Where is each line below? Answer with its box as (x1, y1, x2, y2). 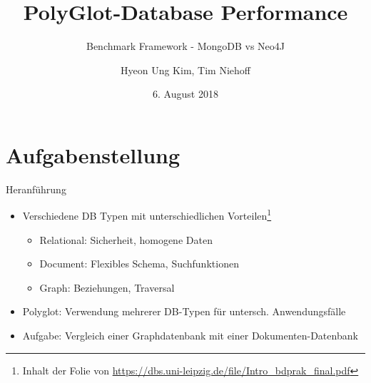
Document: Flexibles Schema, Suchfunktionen (39, 256, 239, 271)
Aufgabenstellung (6, 140, 181, 169)
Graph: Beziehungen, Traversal (39, 280, 175, 295)
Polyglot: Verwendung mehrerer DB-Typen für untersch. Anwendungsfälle (22, 304, 346, 319)
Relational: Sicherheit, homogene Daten (39, 232, 213, 247)
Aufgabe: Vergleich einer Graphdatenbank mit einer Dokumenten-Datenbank (22, 328, 358, 343)
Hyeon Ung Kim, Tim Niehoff (121, 62, 250, 77)
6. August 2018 (153, 86, 218, 101)
